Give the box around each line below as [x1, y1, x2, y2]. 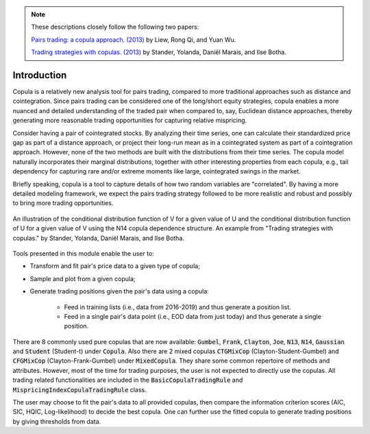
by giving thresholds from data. [12, 417, 101, 425]
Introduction [12, 69, 67, 81]
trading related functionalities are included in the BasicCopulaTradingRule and [12, 376, 243, 384]
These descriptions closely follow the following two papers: [31, 23, 199, 31]
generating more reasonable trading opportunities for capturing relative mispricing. [12, 117, 247, 125]
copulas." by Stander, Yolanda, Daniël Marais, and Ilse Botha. [12, 234, 185, 242]
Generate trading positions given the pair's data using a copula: [29, 287, 209, 296]
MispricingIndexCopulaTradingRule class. [12, 385, 147, 394]
